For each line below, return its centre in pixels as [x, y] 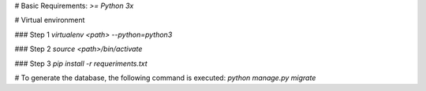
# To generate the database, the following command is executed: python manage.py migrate [165, 78]
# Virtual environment [50, 20]
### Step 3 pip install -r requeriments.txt [81, 64]
